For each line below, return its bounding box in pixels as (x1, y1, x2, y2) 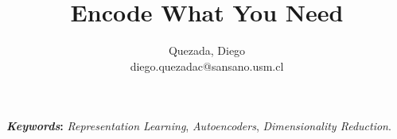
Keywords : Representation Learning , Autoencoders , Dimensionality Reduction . (6, 118, 391, 134)
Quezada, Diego (168, 42, 246, 59)
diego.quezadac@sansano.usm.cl (130, 57, 284, 74)
